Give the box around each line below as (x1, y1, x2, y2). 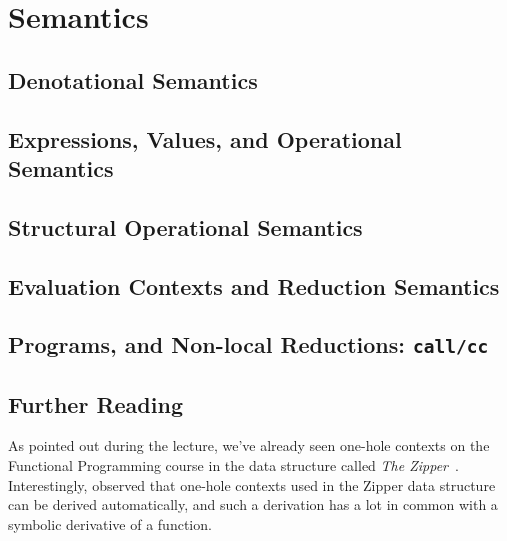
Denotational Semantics (8, 64, 258, 95)
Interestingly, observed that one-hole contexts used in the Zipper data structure (8, 474, 496, 495)
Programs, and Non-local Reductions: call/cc (8, 329, 489, 360)
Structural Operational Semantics (8, 211, 363, 242)
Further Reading (8, 388, 183, 419)
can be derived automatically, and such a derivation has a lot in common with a (8, 494, 498, 515)
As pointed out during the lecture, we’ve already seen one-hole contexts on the (8, 435, 490, 456)
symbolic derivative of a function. (8, 513, 212, 534)
